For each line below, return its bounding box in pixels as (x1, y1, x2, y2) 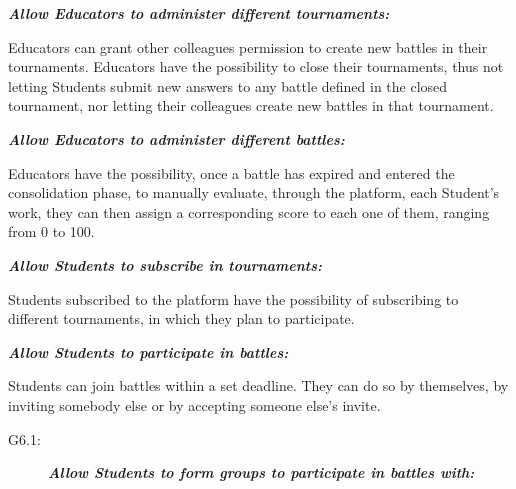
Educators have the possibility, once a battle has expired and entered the (8, 162, 455, 183)
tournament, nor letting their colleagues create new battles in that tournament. (8, 95, 494, 116)
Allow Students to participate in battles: (8, 341, 289, 362)
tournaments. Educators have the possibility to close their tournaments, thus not (8, 56, 504, 77)
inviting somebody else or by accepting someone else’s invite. (8, 394, 381, 415)
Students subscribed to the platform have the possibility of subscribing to (8, 288, 459, 309)
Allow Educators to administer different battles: (8, 128, 345, 149)
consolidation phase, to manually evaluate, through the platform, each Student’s (8, 182, 500, 203)
